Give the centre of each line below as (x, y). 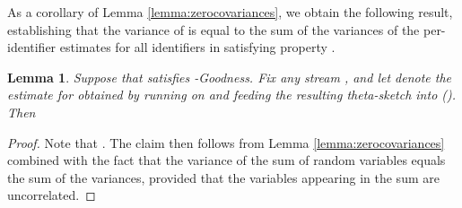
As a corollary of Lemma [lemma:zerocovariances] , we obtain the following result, (230, 12)
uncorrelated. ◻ (52, 195)
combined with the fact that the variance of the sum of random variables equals (227, 160)
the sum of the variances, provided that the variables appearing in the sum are (223, 177)
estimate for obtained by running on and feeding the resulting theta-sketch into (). (232, 95)
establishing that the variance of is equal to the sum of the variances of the (214, 29)
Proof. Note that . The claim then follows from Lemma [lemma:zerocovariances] (226, 142)
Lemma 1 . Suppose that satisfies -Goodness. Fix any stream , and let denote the (230, 77)
